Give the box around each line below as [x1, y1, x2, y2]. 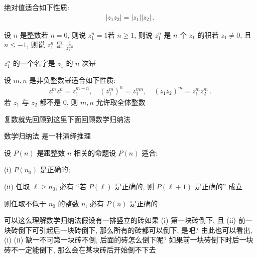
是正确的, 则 [114, 181, 155, 191]
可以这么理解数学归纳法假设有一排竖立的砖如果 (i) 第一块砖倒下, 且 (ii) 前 [4, 215, 245, 225]
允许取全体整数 [96, 96, 146, 107]
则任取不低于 [4, 198, 46, 208]
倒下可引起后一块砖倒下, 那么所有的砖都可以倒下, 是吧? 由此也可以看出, [18, 224, 252, 235]
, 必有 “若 [55, 181, 87, 191]
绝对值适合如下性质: [4, 2, 69, 12]
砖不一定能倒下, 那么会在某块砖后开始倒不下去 [4, 244, 156, 254]
